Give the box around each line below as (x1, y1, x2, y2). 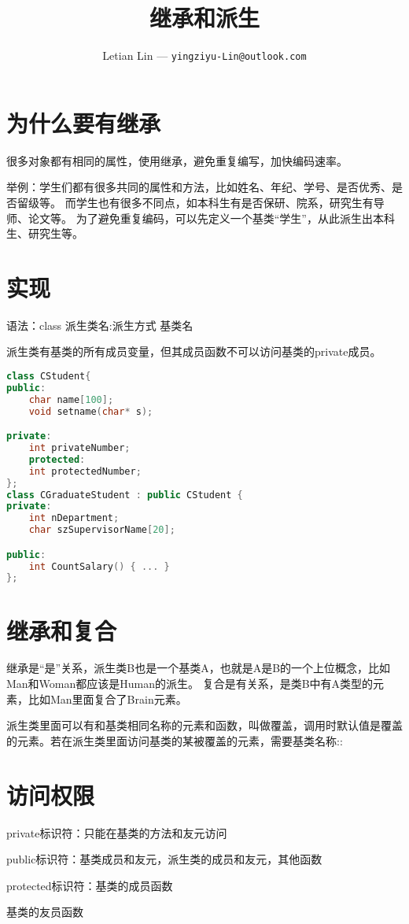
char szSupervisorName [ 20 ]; (28, 524, 175, 536)
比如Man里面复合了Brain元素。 (28, 690, 187, 707)
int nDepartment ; (28, 512, 120, 524)
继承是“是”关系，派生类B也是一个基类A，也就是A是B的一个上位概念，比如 (6, 660, 391, 676)
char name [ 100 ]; (28, 394, 114, 405)
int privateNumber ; (28, 442, 131, 454)
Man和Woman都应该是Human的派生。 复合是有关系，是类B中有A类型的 (6, 675, 374, 692)
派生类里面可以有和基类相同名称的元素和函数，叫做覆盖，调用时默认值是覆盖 (6, 717, 403, 734)
